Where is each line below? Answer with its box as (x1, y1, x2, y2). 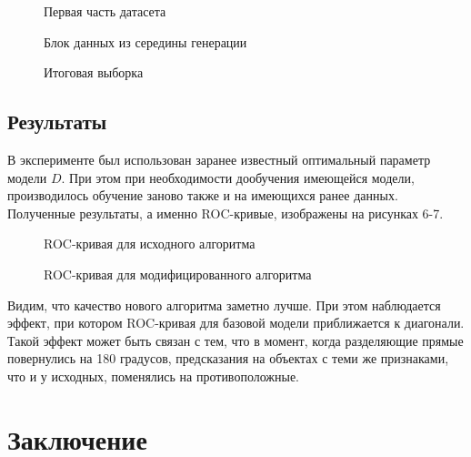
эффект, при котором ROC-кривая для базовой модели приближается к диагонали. (7, 313, 465, 332)
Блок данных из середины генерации (44, 32, 247, 51)
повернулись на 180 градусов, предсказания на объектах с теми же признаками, (7, 349, 449, 368)
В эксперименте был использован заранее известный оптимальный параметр (7, 149, 431, 168)
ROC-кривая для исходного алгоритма (44, 234, 256, 253)
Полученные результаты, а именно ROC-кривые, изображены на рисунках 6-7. (7, 203, 444, 222)
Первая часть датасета (44, 2, 166, 20)
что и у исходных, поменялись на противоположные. (7, 366, 300, 385)
